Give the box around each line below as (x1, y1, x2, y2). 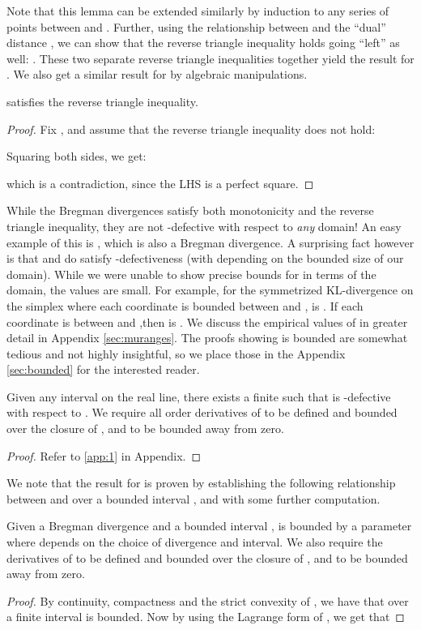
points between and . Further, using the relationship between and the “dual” (6, 18, 386, 35)
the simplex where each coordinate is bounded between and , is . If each (6, 297, 364, 314)
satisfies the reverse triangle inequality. (6, 92, 198, 109)
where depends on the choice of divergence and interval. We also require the (6, 534, 383, 551)
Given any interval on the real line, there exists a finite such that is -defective (6, 388, 391, 405)
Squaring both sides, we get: (6, 148, 147, 165)
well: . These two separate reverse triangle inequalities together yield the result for (6, 49, 415, 66)
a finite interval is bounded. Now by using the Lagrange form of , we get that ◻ (6, 608, 405, 625)
